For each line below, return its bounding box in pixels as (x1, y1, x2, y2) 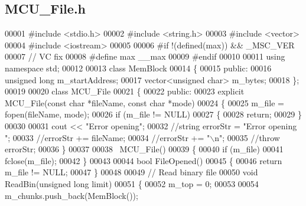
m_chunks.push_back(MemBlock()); (5, 189, 138, 201)
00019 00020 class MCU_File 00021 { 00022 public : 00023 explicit (5, 85, 245, 97)
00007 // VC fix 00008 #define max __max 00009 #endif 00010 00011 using (5, 50, 285, 63)
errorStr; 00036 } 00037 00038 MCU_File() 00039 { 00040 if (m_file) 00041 (5, 143, 284, 155)
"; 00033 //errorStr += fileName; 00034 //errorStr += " (5, 131, 210, 143)
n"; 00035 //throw (214, 131, 280, 143)
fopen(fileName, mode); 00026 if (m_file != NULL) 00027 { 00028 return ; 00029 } (5, 108, 302, 120)
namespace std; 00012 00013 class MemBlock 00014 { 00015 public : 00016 (5, 61, 272, 74)
